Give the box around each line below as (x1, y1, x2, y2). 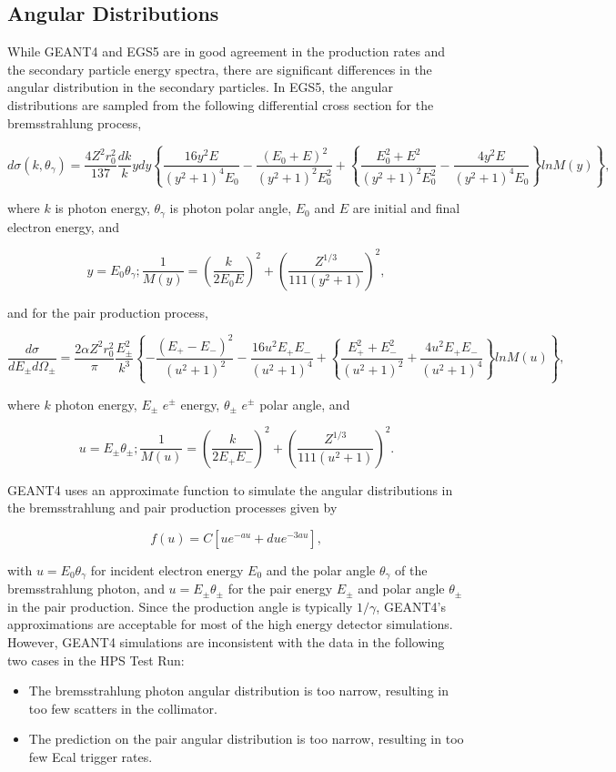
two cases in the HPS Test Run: (7, 650, 185, 669)
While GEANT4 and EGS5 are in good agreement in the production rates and (7, 42, 446, 61)
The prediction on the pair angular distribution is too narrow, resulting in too (28, 729, 464, 748)
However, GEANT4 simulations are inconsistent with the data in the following (7, 633, 445, 652)
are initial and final (352, 198, 460, 218)
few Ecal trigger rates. (28, 747, 153, 767)
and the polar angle (266, 560, 376, 579)
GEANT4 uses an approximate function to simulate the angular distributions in (7, 480, 453, 499)
